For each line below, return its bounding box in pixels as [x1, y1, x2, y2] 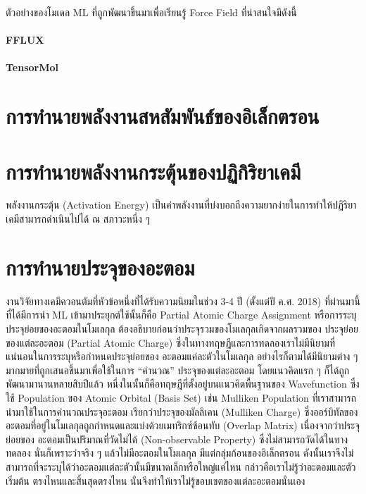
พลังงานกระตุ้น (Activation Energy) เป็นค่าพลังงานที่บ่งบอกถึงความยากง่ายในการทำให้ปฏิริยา [6, 197, 357, 212]
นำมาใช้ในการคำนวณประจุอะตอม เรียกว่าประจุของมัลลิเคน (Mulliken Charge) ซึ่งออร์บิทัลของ [6, 404, 358, 419]
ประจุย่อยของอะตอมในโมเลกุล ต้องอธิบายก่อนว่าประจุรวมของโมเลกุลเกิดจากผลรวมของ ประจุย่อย [6, 321, 358, 335]
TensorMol [6, 60, 59, 75]
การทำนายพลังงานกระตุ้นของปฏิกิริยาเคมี [6, 156, 301, 185]
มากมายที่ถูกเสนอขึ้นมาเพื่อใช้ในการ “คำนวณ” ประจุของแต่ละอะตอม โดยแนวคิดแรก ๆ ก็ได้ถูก [6, 362, 350, 377]
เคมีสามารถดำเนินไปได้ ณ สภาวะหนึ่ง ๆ [6, 211, 150, 226]
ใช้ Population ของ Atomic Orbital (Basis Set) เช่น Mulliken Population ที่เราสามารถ [6, 390, 357, 405]
